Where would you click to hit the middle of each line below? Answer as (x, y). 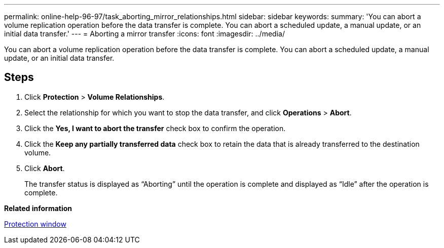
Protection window (35, 224)
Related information (38, 208)
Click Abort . (45, 168)
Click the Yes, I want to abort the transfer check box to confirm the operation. (155, 128)
